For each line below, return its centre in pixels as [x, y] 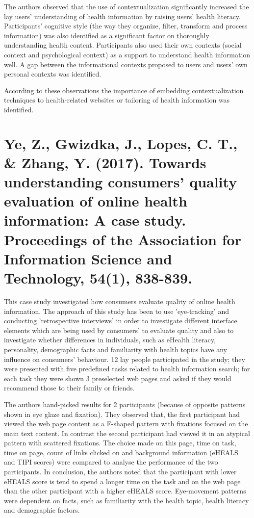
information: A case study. [95, 220]
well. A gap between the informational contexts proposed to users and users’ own [126, 64]
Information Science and [88, 258]
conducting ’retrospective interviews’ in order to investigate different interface [121, 321]
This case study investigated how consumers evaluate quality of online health [120, 301]
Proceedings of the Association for [123, 239]
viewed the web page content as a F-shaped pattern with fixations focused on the [126, 424]
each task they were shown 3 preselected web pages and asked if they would [118, 378]
